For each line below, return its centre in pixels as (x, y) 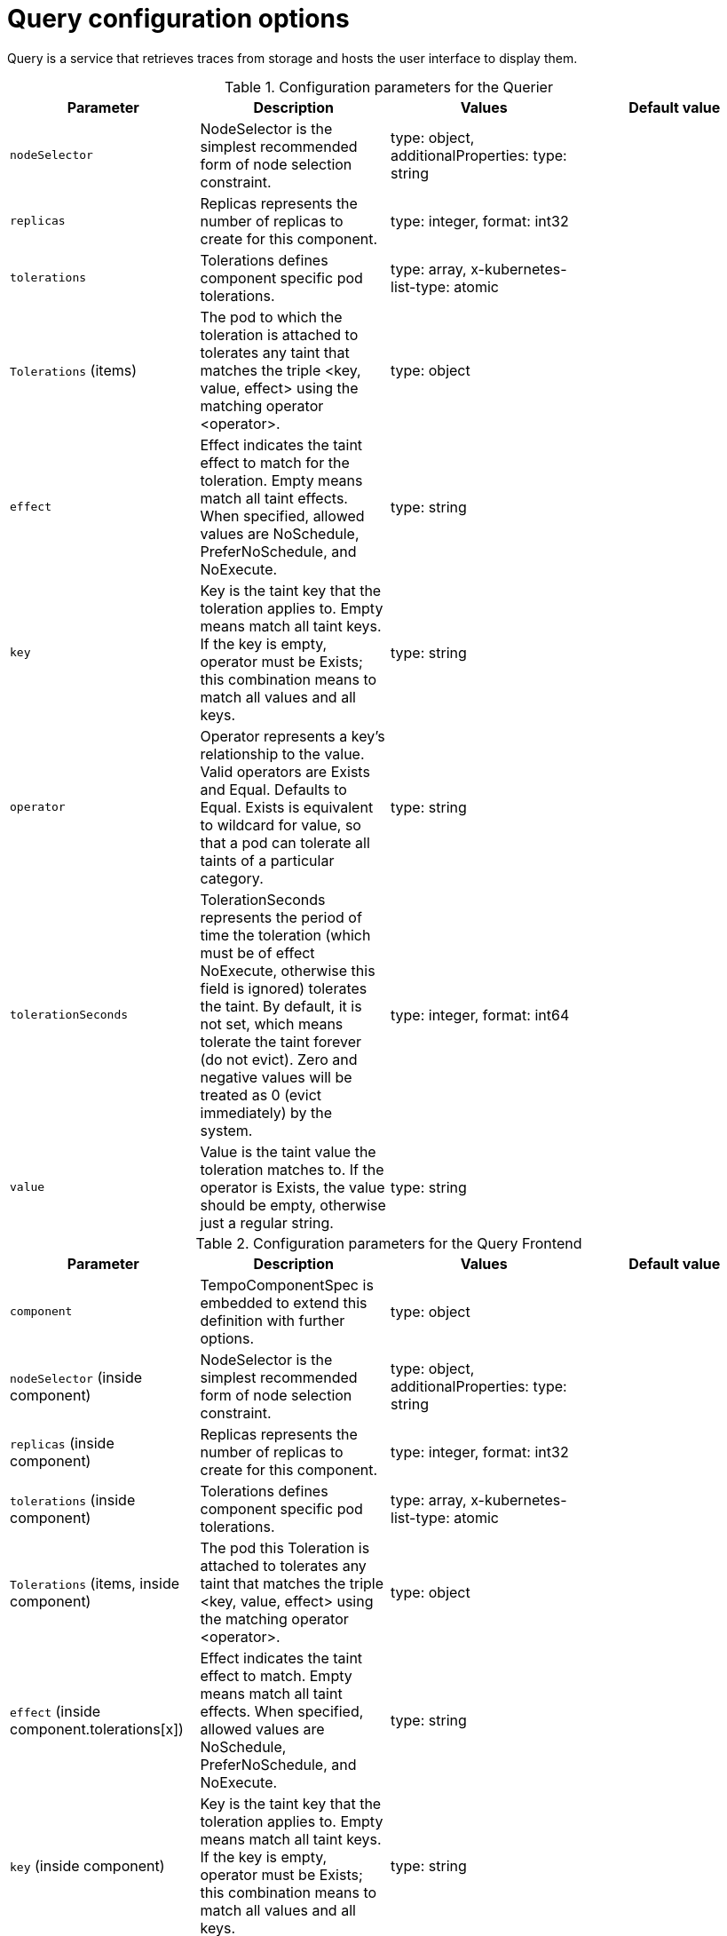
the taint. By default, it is (281, 1006)
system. (226, 1130)
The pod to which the (271, 317)
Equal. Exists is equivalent (287, 807)
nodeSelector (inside (76, 1377)
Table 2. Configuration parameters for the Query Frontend (389, 1243)
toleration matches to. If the (292, 1169)
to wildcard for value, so (281, 825)
